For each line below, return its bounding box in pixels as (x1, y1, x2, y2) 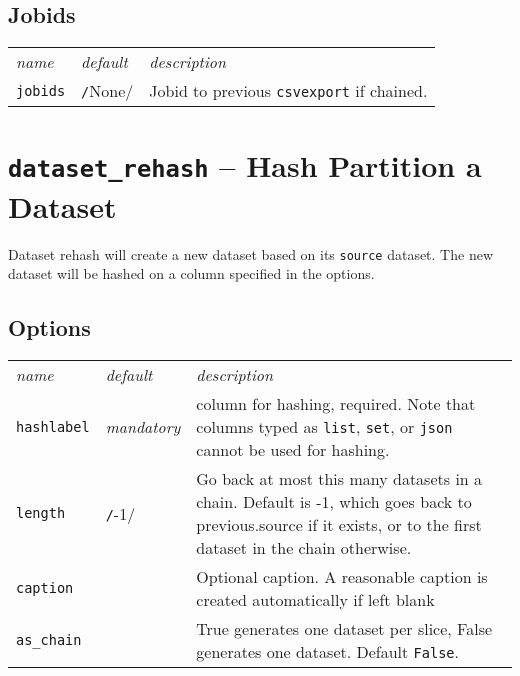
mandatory (105, 415, 181, 439)
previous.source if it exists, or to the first (196, 513, 482, 537)
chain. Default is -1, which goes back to (196, 490, 472, 514)
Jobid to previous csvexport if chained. (149, 79, 428, 103)
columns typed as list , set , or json (196, 415, 453, 439)
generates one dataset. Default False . (196, 640, 459, 664)
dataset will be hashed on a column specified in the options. (8, 263, 375, 284)
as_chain (16, 632, 82, 649)
